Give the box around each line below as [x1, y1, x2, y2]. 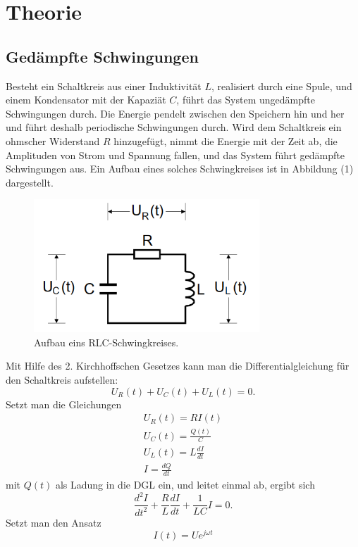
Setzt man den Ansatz [6, 515, 101, 529]
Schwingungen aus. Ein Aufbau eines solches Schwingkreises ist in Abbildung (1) [6, 161, 354, 176]
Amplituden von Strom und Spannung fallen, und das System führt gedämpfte [6, 147, 345, 162]
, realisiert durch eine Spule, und [211, 78, 352, 93]
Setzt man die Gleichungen [6, 396, 122, 411]
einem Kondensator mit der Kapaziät [6, 92, 166, 107]
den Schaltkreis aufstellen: [6, 372, 118, 387]
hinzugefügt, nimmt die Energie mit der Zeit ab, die [113, 133, 338, 148]
